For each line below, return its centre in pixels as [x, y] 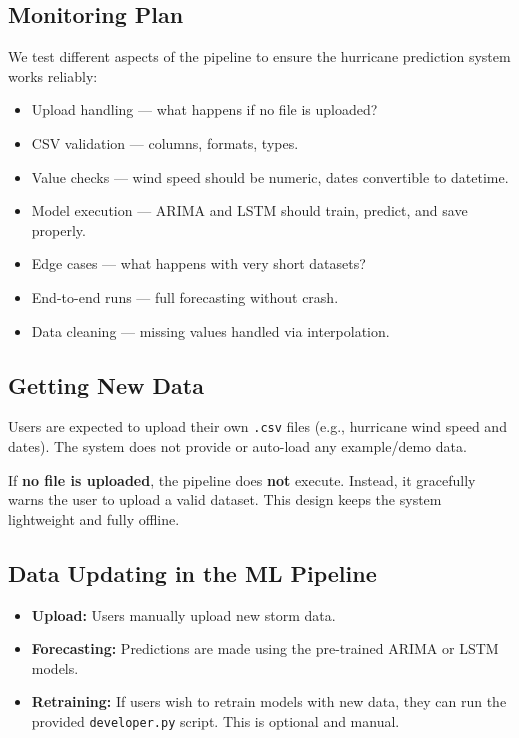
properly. [58, 229]
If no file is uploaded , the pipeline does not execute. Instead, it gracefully [242, 479]
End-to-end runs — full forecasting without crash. [185, 296]
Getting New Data [106, 384]
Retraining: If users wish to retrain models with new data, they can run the [269, 701]
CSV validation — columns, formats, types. [165, 142]
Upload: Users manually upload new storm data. [183, 614]
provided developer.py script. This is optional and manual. [215, 720]
